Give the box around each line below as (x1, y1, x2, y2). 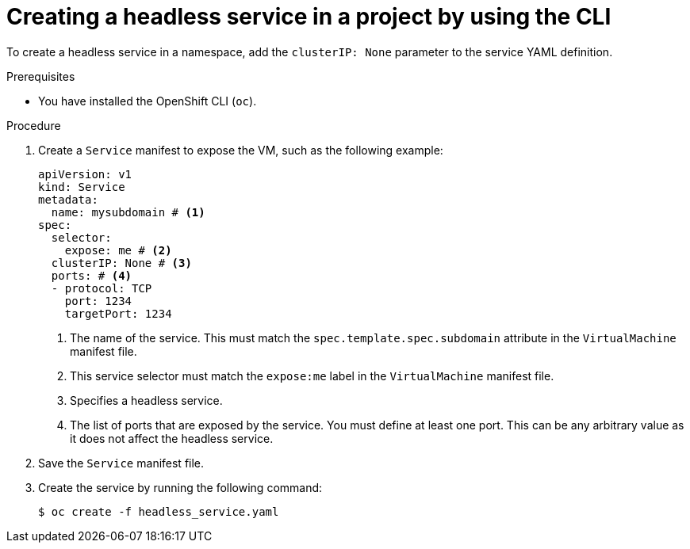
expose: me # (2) (64, 243, 172, 257)
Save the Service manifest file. (38, 456, 205, 470)
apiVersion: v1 (38, 167, 132, 181)
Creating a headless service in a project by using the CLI (6, 3, 611, 30)
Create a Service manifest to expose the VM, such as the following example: (38, 143, 443, 157)
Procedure (6, 118, 61, 132)
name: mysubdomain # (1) (51, 205, 205, 219)
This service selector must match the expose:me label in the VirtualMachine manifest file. (70, 368, 554, 383)
